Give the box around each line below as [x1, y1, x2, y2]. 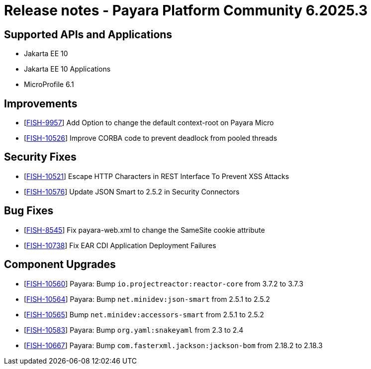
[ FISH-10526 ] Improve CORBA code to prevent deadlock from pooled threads [24, 134, 278, 143]
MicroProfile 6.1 [24, 80, 74, 89]
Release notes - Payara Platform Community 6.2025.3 [4, 2, 368, 19]
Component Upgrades [4, 258, 116, 271]
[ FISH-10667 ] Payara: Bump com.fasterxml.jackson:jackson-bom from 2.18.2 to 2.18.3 [24, 341, 323, 350]
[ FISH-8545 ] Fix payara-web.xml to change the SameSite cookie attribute [24, 225, 265, 234]
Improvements [4, 97, 78, 110]
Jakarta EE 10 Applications [24, 65, 111, 74]
